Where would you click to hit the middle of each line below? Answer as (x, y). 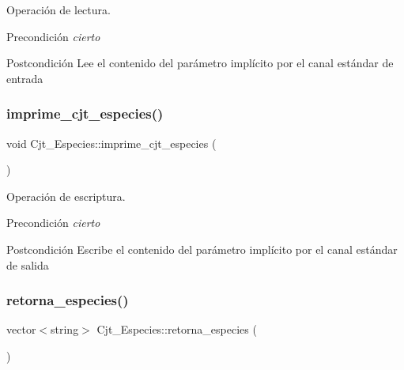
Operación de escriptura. (66, 196)
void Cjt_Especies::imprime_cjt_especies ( (111, 143)
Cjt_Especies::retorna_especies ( (177, 329)
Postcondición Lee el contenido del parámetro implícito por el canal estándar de (200, 63)
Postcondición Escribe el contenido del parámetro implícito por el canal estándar (202, 249)
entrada (25, 78)
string (65, 329)
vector (21, 329)
